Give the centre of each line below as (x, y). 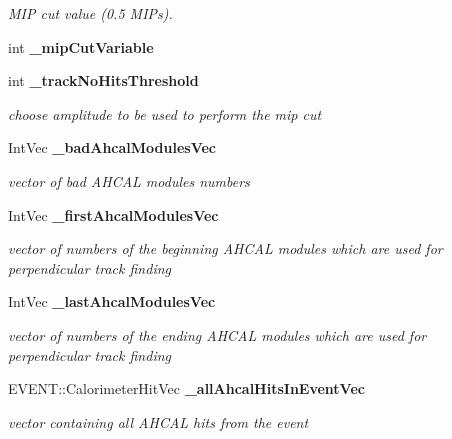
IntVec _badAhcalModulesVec (112, 147)
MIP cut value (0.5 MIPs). (90, 13)
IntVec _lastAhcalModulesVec (112, 301)
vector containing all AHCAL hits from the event (158, 421)
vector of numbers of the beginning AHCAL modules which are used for (225, 248)
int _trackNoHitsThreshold (103, 80)
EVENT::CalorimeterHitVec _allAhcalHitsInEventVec (186, 388)
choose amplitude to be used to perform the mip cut (165, 113)
